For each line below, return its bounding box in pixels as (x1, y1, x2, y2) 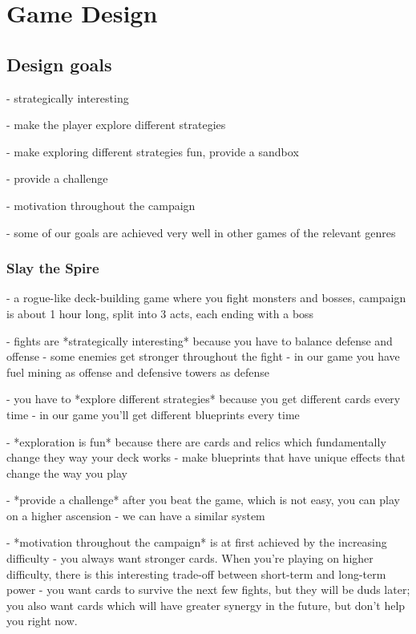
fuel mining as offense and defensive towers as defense (6, 363, 269, 380)
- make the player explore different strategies (6, 116, 226, 133)
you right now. (6, 612, 78, 629)
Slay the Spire (6, 258, 99, 278)
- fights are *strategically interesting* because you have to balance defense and (6, 332, 393, 349)
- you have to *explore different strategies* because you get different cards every (6, 390, 401, 407)
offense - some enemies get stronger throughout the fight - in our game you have (6, 348, 400, 365)
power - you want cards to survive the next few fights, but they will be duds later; (6, 581, 410, 598)
